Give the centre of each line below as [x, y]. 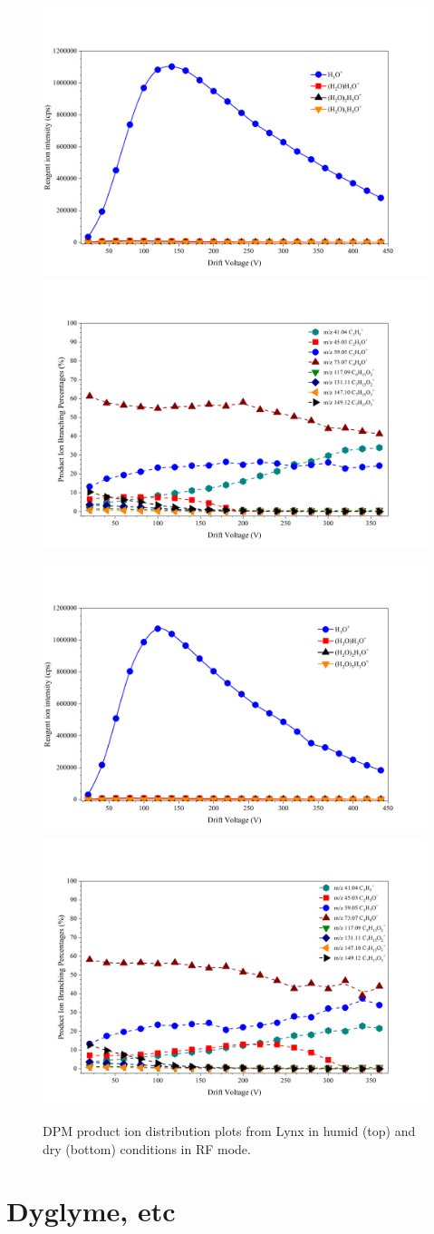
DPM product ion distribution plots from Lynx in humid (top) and [229, 1130]
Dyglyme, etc [91, 1211]
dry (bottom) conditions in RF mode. [147, 1148]
